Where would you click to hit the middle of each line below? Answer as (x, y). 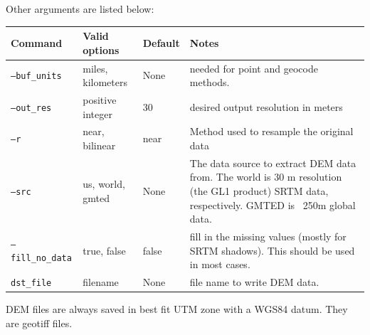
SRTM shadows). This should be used (272, 250)
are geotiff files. (39, 323)
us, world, (104, 184)
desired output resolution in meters (266, 106)
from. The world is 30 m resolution (266, 177)
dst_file (31, 283)
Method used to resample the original (271, 131)
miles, (95, 68)
